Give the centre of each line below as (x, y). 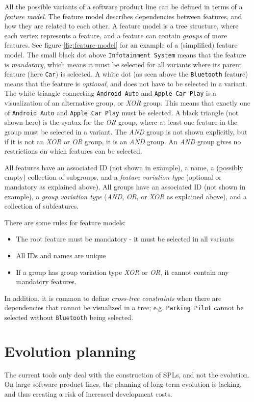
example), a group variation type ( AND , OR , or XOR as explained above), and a (126, 196)
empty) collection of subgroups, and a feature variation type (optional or (113, 177)
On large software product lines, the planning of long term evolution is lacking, (123, 384)
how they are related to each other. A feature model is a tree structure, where (122, 26)
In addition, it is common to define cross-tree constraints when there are (113, 298)
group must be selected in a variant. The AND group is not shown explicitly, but (126, 131)
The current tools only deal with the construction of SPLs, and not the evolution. (127, 374)
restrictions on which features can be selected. (73, 151)
